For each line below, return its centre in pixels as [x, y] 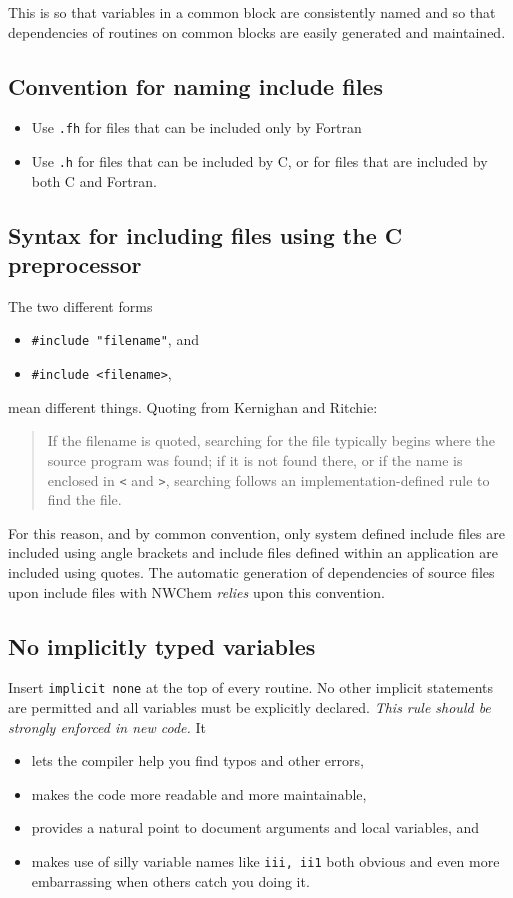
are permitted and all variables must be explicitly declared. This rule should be [249, 707]
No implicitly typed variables [162, 645]
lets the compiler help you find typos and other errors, [197, 760]
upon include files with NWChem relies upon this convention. [196, 591]
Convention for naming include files [195, 85]
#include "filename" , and [115, 339]
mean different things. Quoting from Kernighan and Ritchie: [193, 406]
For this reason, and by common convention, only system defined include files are [256, 532]
